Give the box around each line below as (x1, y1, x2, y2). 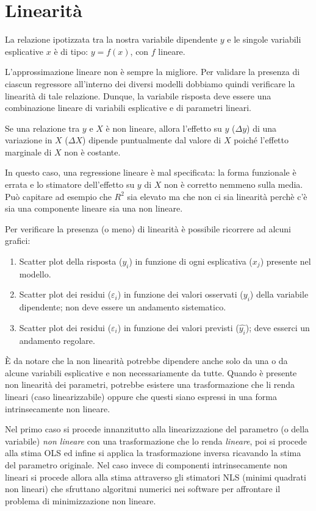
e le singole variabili (227, 33, 301, 46)
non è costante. (64, 145, 121, 158)
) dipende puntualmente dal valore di (82, 134, 221, 146)
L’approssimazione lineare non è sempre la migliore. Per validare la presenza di (5, 65, 300, 78)
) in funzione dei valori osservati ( (117, 288, 243, 301)
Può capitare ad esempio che (5, 190, 112, 202)
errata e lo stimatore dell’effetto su (5, 178, 135, 191)
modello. (19, 267, 51, 280)
